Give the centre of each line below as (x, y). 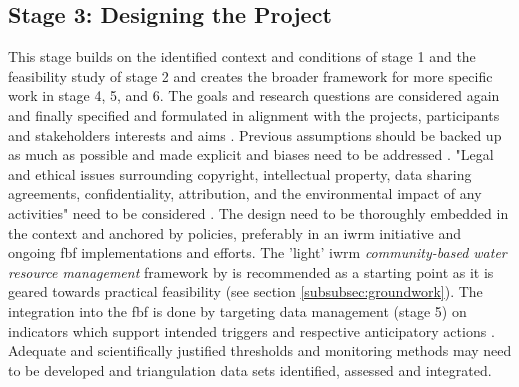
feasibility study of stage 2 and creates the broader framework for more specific (250, 75)
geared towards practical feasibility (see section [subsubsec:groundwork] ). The (245, 291)
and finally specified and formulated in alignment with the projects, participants (254, 114)
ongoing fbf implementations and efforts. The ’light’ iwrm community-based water (257, 252)
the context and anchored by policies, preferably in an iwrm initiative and (234, 232)
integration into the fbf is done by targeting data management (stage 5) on (237, 310)
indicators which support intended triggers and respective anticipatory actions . (251, 330)
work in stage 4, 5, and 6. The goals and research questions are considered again (254, 95)
